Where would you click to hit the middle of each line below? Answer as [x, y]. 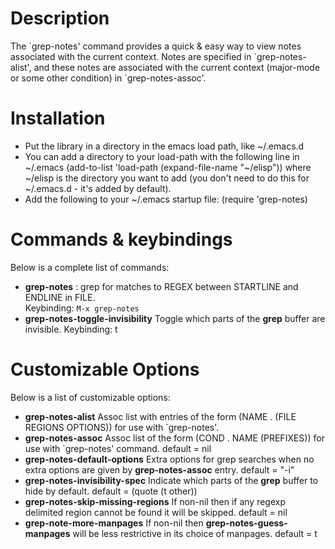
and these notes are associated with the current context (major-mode [177, 67]
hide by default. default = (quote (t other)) [111, 491]
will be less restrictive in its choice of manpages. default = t [195, 533]
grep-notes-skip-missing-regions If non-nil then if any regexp [155, 501]
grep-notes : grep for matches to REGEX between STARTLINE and [161, 286]
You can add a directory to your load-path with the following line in [162, 156]
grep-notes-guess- [246, 523]
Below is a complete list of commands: [90, 267]
